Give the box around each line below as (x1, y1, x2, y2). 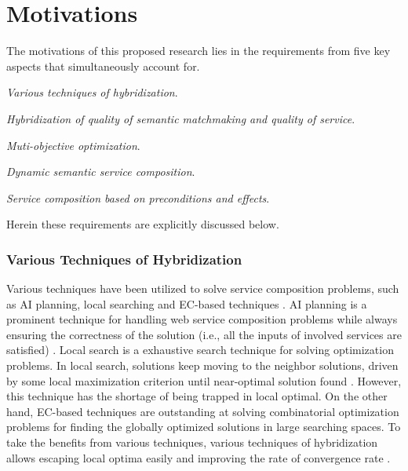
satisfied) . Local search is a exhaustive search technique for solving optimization (6, 341, 394, 358)
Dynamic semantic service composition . (6, 163, 195, 180)
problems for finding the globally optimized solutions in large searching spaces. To (6, 418, 401, 435)
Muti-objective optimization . (6, 137, 140, 153)
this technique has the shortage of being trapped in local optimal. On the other (6, 388, 388, 404)
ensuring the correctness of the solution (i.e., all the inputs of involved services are (6, 326, 402, 342)
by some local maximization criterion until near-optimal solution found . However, (6, 372, 402, 389)
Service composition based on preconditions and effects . (6, 189, 270, 206)
